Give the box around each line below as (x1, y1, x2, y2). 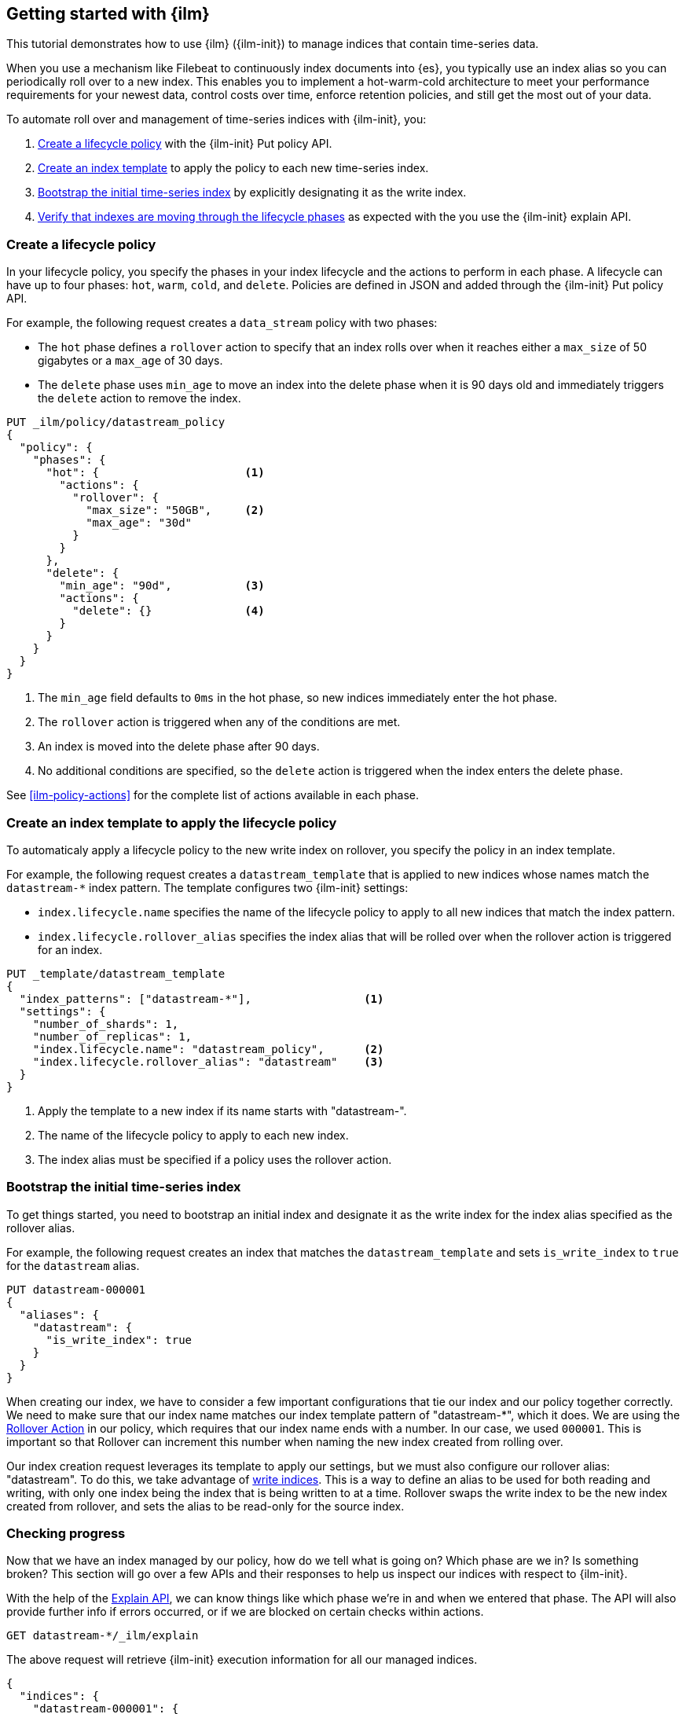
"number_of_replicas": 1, (32, 1030, 193, 1043)
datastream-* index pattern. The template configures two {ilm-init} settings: (6, 880, 409, 894)
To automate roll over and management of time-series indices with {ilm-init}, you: (6, 112, 427, 127)
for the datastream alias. (6, 1258, 140, 1272)
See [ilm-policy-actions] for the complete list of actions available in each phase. (6, 788, 419, 802)
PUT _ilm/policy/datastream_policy (6, 416, 226, 429)
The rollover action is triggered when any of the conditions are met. (38, 715, 401, 729)
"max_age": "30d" (86, 516, 193, 530)
